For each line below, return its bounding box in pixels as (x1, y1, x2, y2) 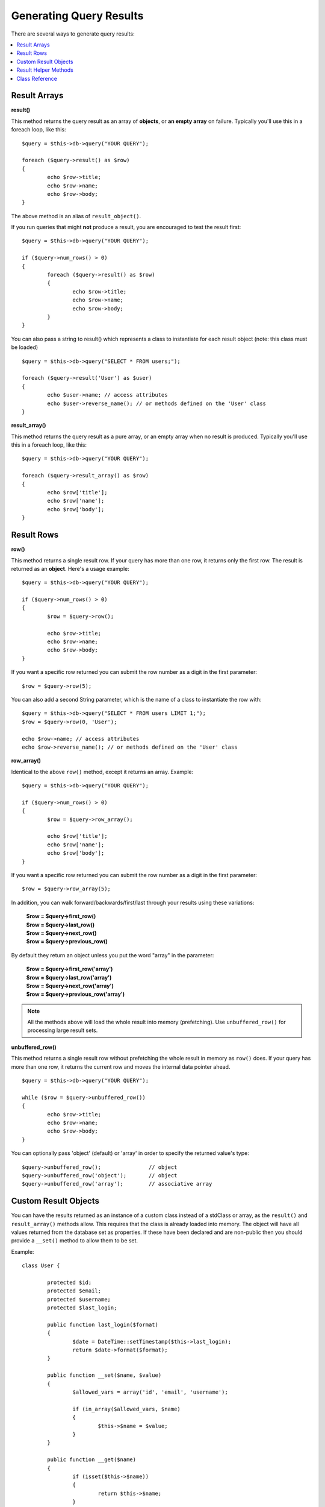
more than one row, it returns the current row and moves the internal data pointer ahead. (11, 1063, 231, 1070)
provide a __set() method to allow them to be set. (11, 1237, 138, 1244)
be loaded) (11, 344, 39, 351)
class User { (22, 1262, 60, 1269)
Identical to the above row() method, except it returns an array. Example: (11, 768, 194, 775)
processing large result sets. (27, 1027, 98, 1034)
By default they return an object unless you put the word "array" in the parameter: (11, 951, 214, 958)
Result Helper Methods (16, 66, 73, 74)
